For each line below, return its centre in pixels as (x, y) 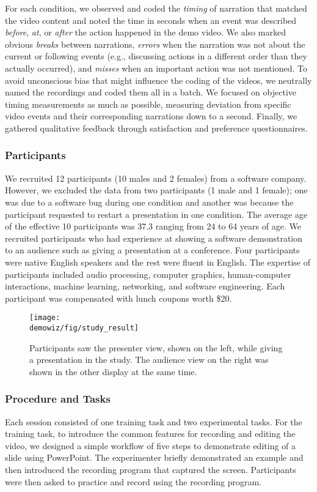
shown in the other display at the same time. (113, 371)
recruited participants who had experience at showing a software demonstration (154, 238)
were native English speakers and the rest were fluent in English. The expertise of (158, 262)
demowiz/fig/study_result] (84, 328)
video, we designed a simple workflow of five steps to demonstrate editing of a (151, 445)
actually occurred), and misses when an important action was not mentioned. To (156, 68)
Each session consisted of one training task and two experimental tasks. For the (154, 421)
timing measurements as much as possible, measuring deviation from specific (148, 104)
